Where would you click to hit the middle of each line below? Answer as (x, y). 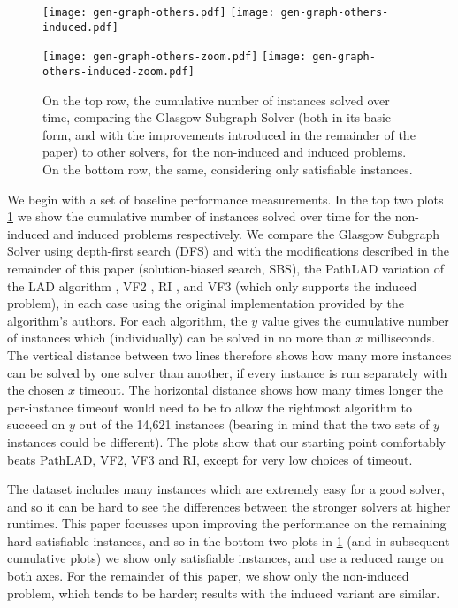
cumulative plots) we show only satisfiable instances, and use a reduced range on (225, 558)
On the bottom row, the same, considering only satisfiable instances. (228, 169)
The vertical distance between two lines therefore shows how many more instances (229, 354)
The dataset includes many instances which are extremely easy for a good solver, (226, 489)
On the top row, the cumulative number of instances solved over (216, 100)
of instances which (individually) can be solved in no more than (179, 338)
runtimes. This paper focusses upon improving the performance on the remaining (227, 523)
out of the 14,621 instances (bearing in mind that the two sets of (254, 424)
